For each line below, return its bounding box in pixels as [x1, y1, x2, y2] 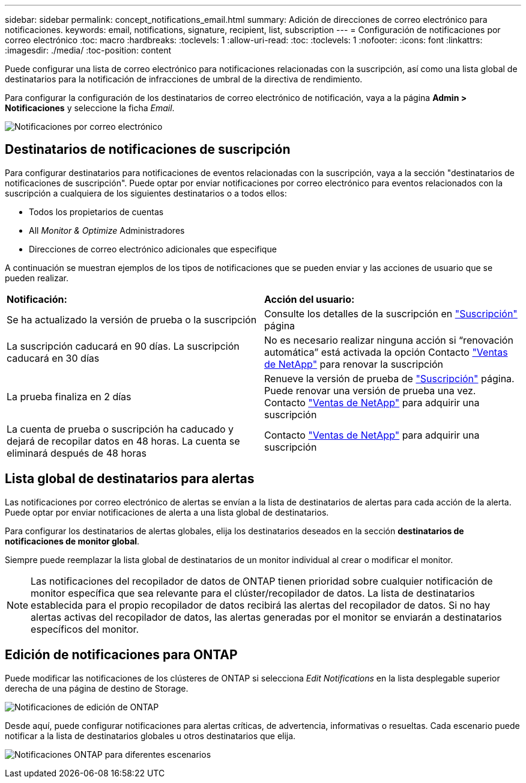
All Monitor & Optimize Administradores [29, 225, 185, 236]
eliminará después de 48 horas [7, 446, 147, 459]
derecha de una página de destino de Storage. [5, 683, 189, 693]
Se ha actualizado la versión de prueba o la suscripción [7, 313, 257, 326]
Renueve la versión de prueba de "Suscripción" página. [264, 372, 515, 385]
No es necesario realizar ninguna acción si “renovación [264, 334, 513, 346]
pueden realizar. [5, 272, 68, 283]
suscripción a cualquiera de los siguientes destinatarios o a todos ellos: [5, 187, 287, 198]
